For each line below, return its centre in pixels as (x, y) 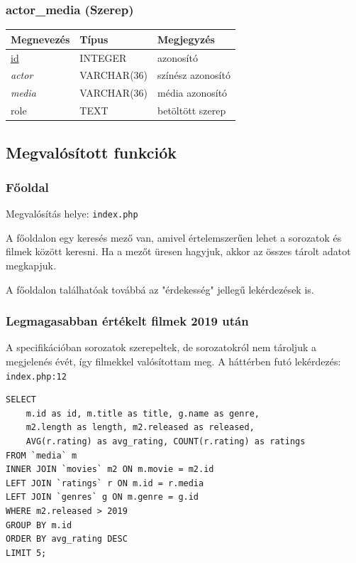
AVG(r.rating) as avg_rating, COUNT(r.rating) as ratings (166, 442)
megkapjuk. (31, 266)
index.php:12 (36, 376)
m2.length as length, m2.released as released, (140, 428)
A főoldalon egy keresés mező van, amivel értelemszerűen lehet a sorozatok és (174, 237)
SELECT (21, 400)
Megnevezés (40, 39)
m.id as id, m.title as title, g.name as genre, (143, 413)
